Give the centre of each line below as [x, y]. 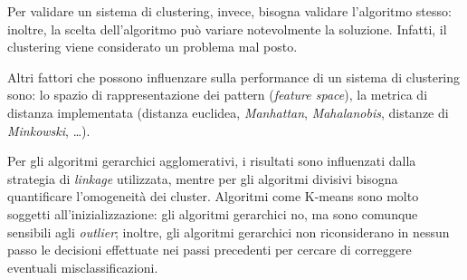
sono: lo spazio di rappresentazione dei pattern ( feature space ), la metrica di [218, 95]
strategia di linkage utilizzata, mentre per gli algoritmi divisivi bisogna [203, 178]
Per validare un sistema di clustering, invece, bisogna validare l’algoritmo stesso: [229, 11]
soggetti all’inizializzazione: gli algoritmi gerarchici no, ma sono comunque [213, 213]
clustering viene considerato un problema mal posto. [152, 47]
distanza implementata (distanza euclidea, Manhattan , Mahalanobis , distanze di [228, 112]
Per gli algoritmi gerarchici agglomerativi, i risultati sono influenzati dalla [212, 161]
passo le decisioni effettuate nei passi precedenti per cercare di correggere [210, 250]
